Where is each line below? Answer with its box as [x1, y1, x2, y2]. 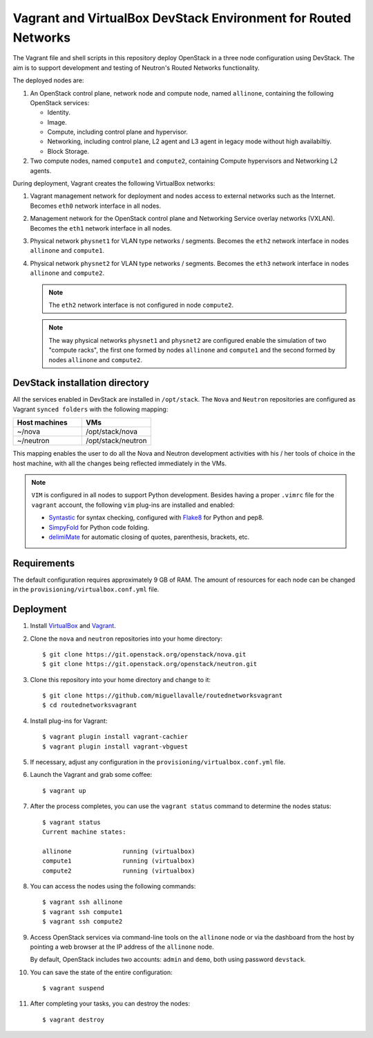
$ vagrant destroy [42, 1015, 105, 1023]
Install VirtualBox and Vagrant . [30, 622, 117, 630]
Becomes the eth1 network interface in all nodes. [30, 224, 172, 232]
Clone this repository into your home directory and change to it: [30, 675, 211, 683]
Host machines [17, 418, 68, 427]
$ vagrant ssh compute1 [42, 908, 123, 915]
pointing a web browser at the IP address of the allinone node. [30, 942, 214, 951]
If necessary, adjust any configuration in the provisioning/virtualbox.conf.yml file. [30, 758, 286, 767]
